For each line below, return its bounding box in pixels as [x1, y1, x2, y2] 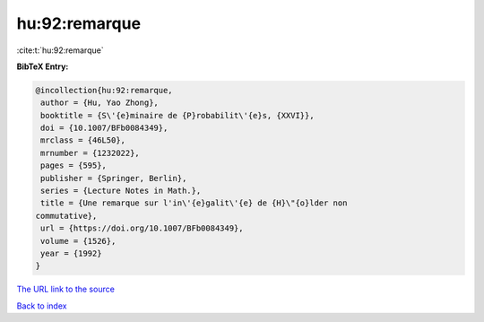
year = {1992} [40, 248, 102, 258]
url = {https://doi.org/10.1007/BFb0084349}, [40, 223, 244, 233]
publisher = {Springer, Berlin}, [40, 173, 187, 183]
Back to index [16, 300, 67, 311]
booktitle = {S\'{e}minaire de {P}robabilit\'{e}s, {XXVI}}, [40, 110, 315, 120]
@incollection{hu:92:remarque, [35, 85, 174, 95]
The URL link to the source [16, 283, 116, 295]
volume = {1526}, [40, 236, 117, 246]
